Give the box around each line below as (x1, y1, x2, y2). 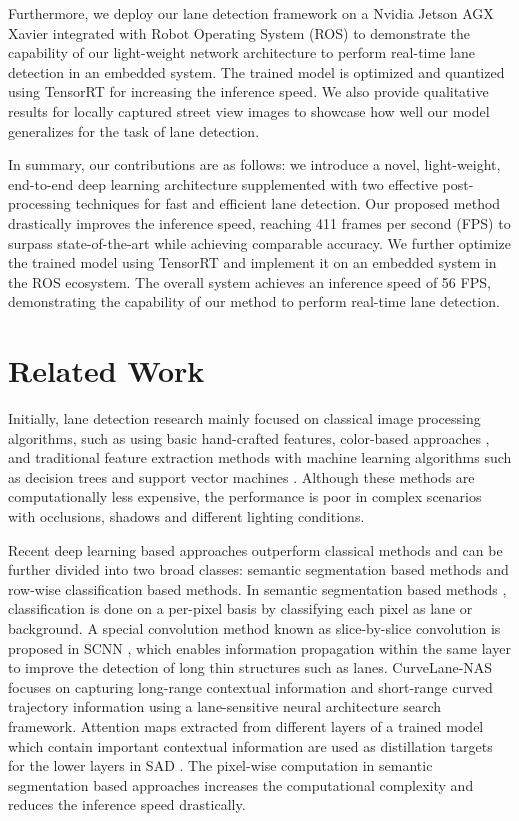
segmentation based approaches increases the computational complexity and (8, 774, 474, 795)
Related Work (8, 350, 205, 391)
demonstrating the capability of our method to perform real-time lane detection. (8, 291, 500, 312)
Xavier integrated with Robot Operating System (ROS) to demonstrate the (8, 22, 470, 43)
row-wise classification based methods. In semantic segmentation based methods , (8, 578, 507, 599)
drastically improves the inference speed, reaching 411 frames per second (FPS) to (8, 212, 511, 233)
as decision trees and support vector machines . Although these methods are (8, 466, 475, 487)
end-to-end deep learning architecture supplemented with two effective (8, 173, 438, 194)
